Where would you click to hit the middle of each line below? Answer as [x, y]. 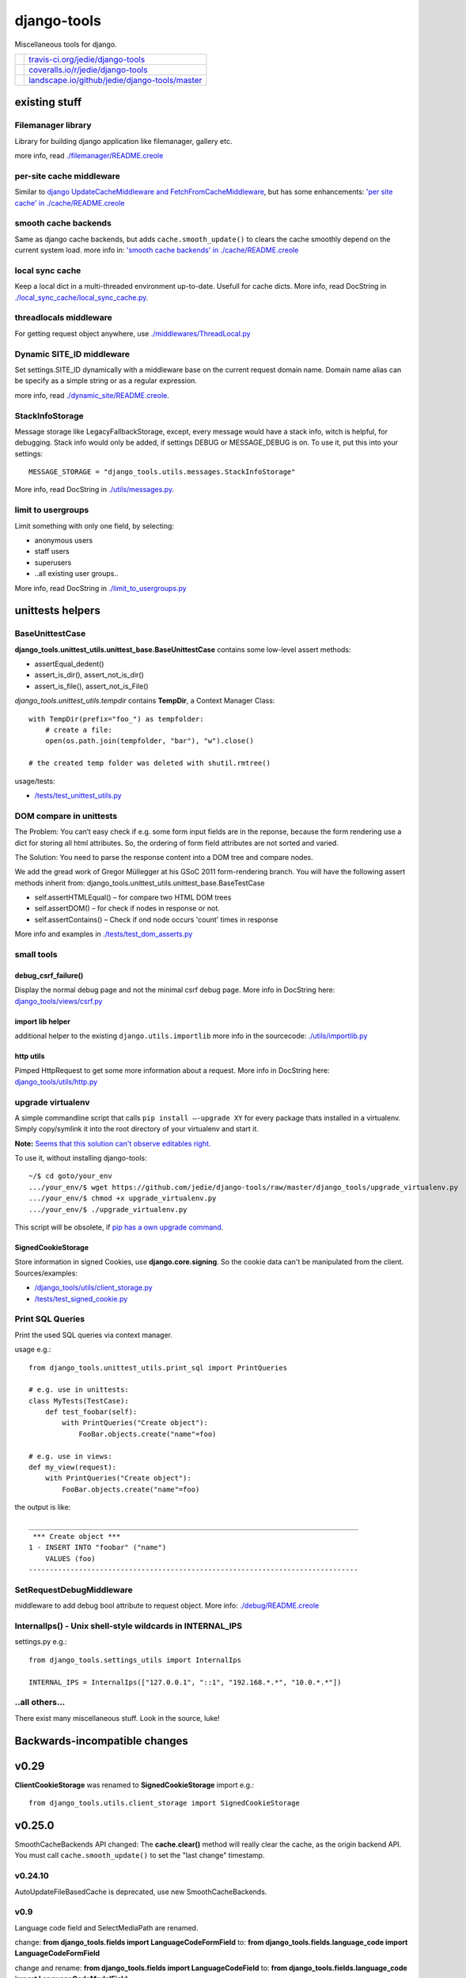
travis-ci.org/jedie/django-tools [87, 59]
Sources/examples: [46, 1273]
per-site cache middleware [67, 176]
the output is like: [43, 1507]
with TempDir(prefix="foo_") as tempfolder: [117, 719]
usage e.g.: [33, 1350]
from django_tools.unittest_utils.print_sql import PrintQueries [158, 1368]
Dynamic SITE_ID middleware [72, 354]
